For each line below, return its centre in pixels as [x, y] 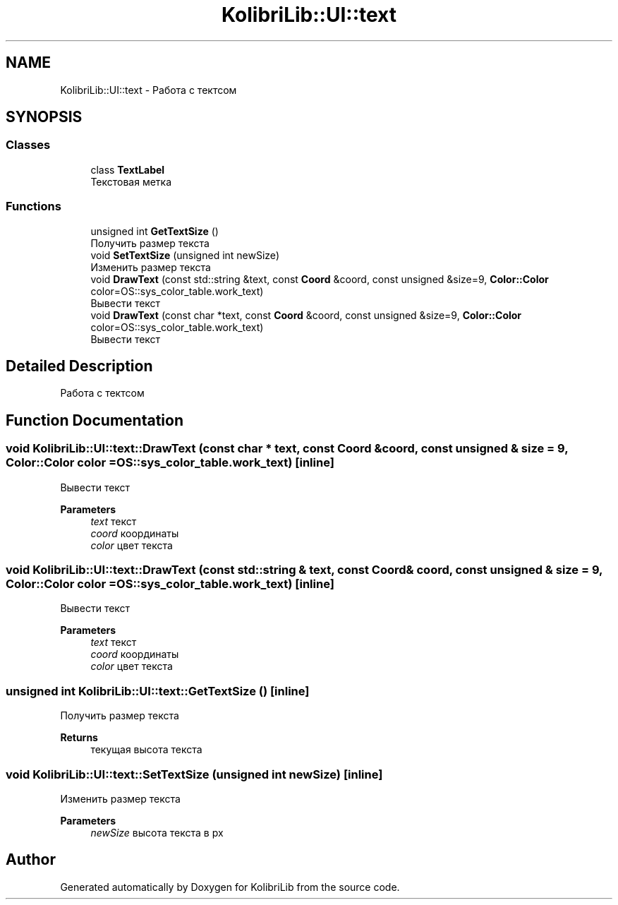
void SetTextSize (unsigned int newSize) [185, 255]
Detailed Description [79, 366]
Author [31, 860]
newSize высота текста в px [157, 832]
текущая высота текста [146, 750]
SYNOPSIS [44, 117]
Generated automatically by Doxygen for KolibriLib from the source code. [230, 887]
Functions [34, 206]
